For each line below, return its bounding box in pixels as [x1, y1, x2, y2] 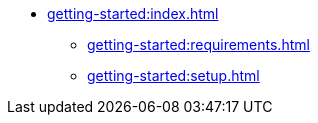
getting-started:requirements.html [87, 36, 310, 53]
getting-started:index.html [47, 5, 219, 22]
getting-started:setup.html [87, 67, 260, 84]
